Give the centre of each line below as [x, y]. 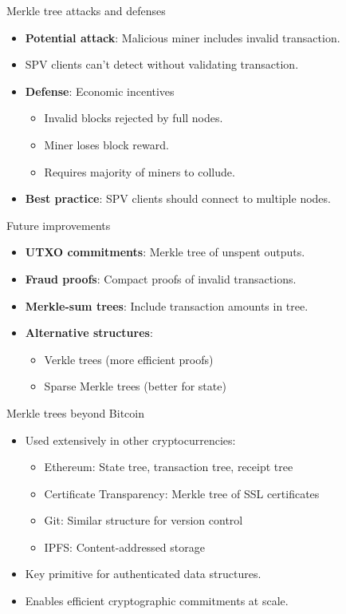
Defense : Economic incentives [100, 91]
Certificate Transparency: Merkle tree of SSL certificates [182, 493]
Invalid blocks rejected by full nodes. [134, 118]
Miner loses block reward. [106, 144]
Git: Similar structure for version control [144, 520]
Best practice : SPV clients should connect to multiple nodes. [178, 198]
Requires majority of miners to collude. [140, 171]
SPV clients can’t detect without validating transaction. [162, 64]
